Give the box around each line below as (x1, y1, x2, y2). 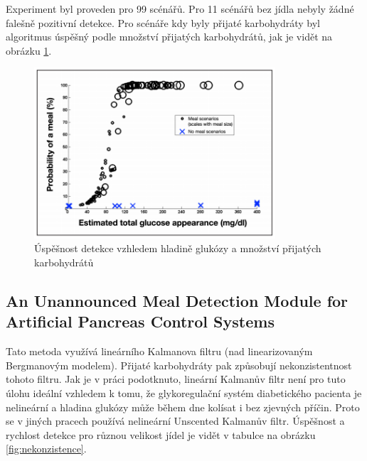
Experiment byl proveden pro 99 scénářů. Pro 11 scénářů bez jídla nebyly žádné (6, 1, 354, 16)
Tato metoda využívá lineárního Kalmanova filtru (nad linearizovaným (6, 344, 313, 359)
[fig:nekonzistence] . (6, 441, 87, 456)
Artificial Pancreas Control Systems (6, 310, 275, 332)
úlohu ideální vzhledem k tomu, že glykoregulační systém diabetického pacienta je (6, 385, 362, 400)
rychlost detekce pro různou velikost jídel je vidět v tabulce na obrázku (6, 427, 316, 442)
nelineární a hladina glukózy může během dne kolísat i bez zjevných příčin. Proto (6, 399, 360, 414)
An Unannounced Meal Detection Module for (6, 289, 349, 311)
